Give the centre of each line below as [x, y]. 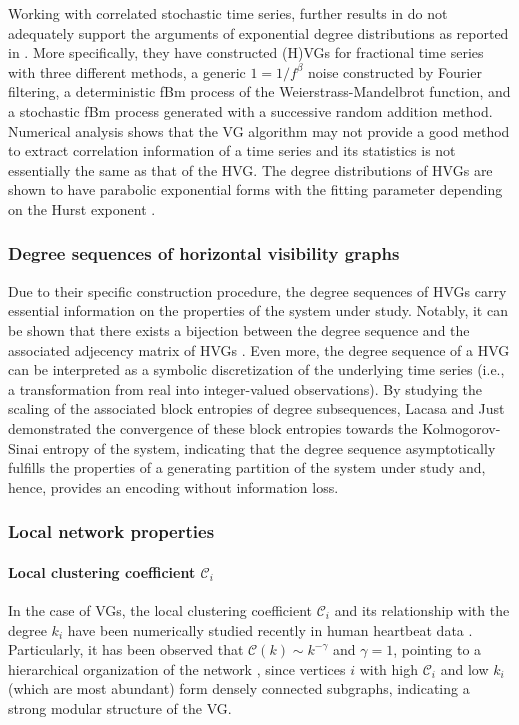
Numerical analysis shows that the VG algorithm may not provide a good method [259, 130]
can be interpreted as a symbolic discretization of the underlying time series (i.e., [256, 369]
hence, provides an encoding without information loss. [173, 486]
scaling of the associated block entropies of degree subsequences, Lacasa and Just [256, 408]
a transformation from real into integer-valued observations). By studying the [245, 388]
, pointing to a [437, 649]
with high [389, 668]
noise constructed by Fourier [394, 71]
